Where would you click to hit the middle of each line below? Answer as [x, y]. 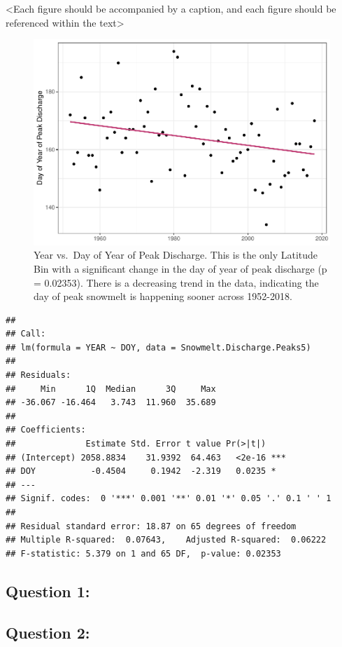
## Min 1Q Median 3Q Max [111, 389]
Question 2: [48, 632]
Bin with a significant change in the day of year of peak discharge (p [180, 268]
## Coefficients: [46, 430]
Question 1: [48, 591]
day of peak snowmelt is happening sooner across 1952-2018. [163, 296]
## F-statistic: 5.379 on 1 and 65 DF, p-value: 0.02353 [143, 553]
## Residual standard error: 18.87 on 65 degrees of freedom [151, 526]
